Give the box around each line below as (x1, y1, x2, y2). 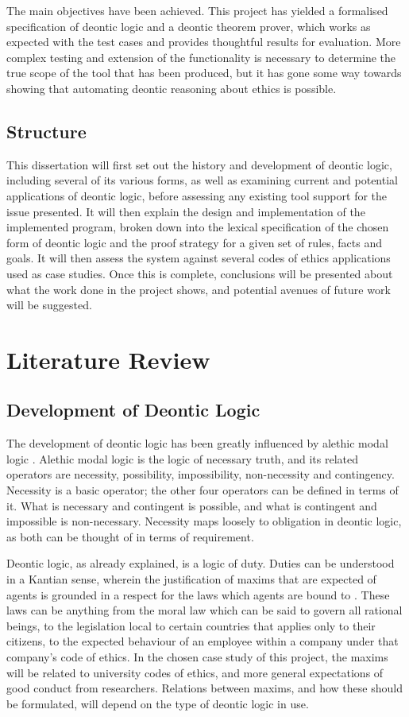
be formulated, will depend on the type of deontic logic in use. (6, 695, 309, 711)
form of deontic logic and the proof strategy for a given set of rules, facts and (6, 234, 383, 250)
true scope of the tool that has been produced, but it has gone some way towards (6, 64, 402, 81)
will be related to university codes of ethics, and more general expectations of (6, 664, 384, 680)
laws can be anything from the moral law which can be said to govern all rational (6, 602, 403, 618)
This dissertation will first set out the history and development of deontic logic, (6, 156, 392, 172)
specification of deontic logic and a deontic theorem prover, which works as (6, 17, 371, 34)
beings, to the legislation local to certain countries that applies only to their (6, 617, 376, 634)
